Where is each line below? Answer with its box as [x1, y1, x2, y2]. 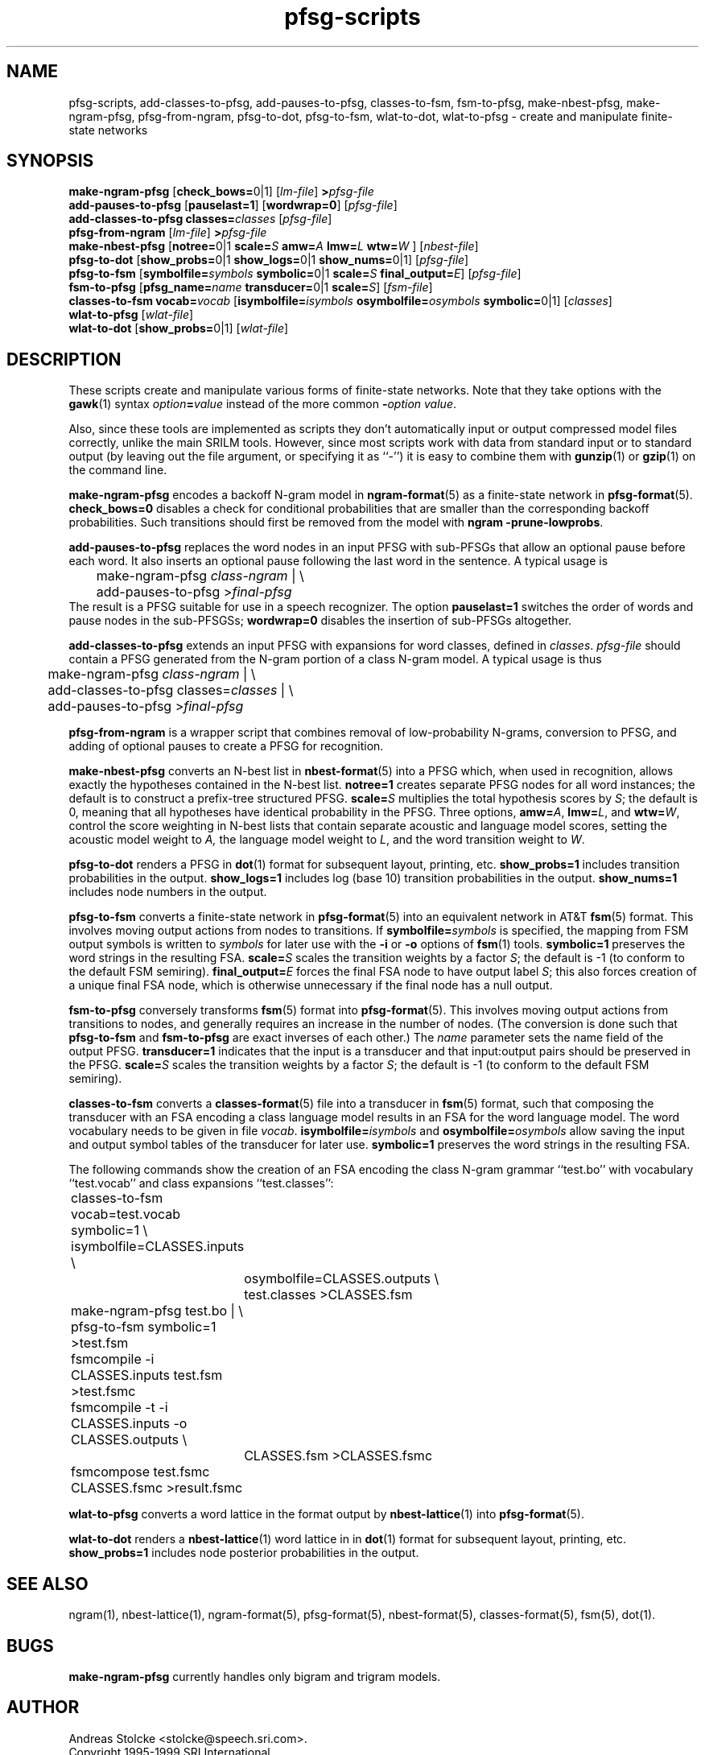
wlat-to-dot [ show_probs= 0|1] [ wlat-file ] [68, 321, 289, 336]
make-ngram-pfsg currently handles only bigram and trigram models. [68, 1669, 441, 1683]
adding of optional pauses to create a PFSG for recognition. [68, 739, 384, 754]
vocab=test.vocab [71, 1206, 181, 1223]
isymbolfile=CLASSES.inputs [71, 1238, 245, 1255]
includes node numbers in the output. [68, 885, 267, 899]
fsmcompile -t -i [71, 1399, 168, 1416]
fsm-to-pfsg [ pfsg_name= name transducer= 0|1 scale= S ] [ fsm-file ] [68, 280, 433, 295]
